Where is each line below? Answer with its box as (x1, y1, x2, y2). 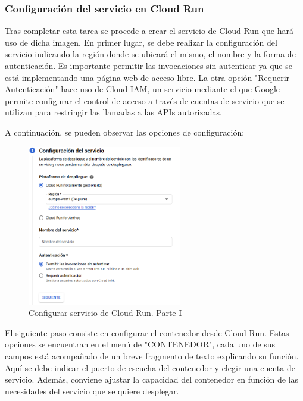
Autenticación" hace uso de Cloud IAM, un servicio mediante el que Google (5, 83, 280, 95)
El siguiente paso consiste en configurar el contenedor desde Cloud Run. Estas (5, 326, 289, 339)
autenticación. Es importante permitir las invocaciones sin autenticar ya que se (5, 59, 292, 71)
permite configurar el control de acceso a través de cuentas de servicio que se (5, 94, 285, 106)
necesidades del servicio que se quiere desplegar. (5, 384, 179, 397)
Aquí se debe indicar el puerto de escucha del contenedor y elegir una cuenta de (5, 361, 295, 374)
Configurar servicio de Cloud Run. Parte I (29, 306, 182, 319)
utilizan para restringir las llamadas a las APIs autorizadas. (5, 106, 222, 118)
